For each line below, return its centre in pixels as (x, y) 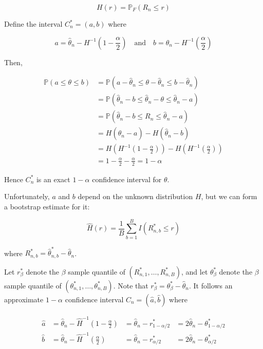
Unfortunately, (27, 196)
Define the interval (33, 24)
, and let (194, 271)
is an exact (53, 179)
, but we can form (229, 196)
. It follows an (211, 285)
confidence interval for (127, 179)
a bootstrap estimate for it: (47, 206)
